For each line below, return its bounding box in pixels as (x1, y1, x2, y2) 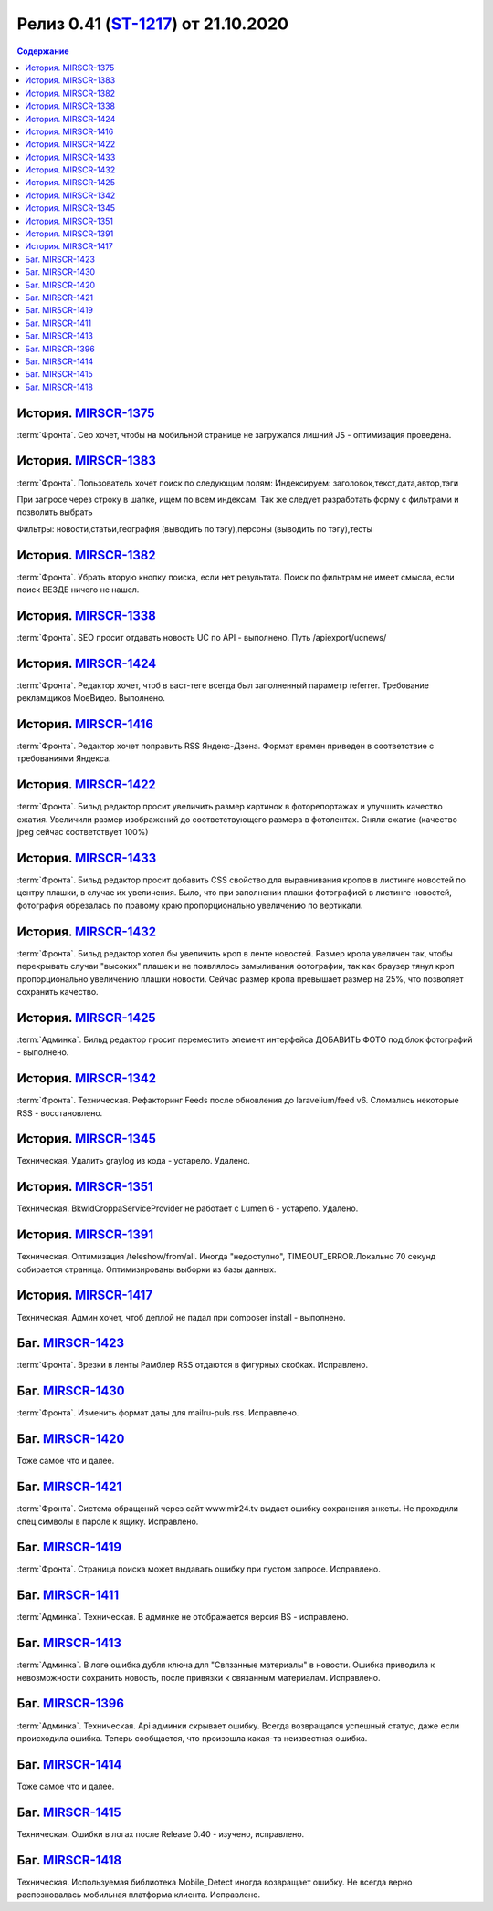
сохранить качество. (16, 986, 100, 997)
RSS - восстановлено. (16, 1107, 103, 1118)
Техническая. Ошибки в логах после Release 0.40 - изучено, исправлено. (16, 1828, 305, 1839)
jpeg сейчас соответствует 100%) (16, 827, 149, 838)
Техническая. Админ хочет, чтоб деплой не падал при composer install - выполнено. (16, 1311, 346, 1322)
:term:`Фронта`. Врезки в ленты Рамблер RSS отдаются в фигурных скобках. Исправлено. (16, 1360, 369, 1371)
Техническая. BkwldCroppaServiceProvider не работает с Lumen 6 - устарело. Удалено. (16, 1203, 359, 1214)
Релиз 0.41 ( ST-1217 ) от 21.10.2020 (16, 14, 289, 34)
